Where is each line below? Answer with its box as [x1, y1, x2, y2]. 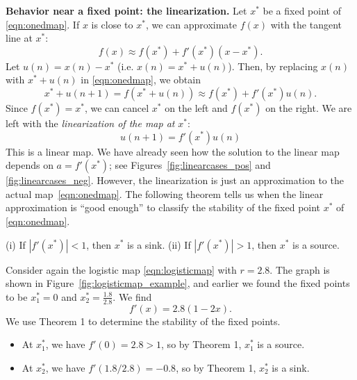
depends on [6, 158, 53, 172]
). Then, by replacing [228, 58, 318, 73]
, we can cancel [84, 100, 149, 115]
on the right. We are [265, 100, 352, 115]
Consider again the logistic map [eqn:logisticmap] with [6, 262, 237, 276]
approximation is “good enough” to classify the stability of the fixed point [6, 200, 321, 215]
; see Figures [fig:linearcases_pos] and [109, 158, 271, 172]
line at [6, 31, 33, 45]
